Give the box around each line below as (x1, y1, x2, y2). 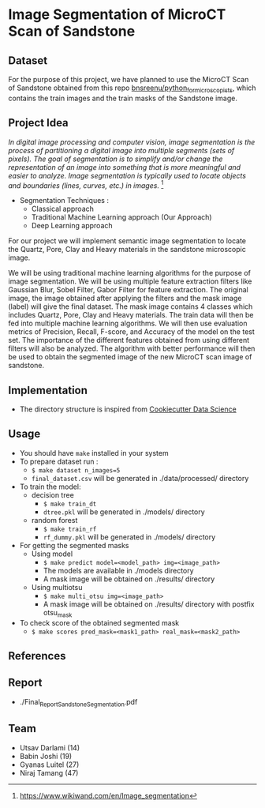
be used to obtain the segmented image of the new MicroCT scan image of (8, 352, 252, 362)
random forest (31, 515, 78, 524)
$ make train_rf (43, 525, 97, 533)
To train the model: (19, 482, 81, 491)
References (8, 649, 66, 663)
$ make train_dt (43, 500, 97, 508)
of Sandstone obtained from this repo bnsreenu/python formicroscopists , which (8, 83, 256, 94)
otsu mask (43, 607, 73, 619)
